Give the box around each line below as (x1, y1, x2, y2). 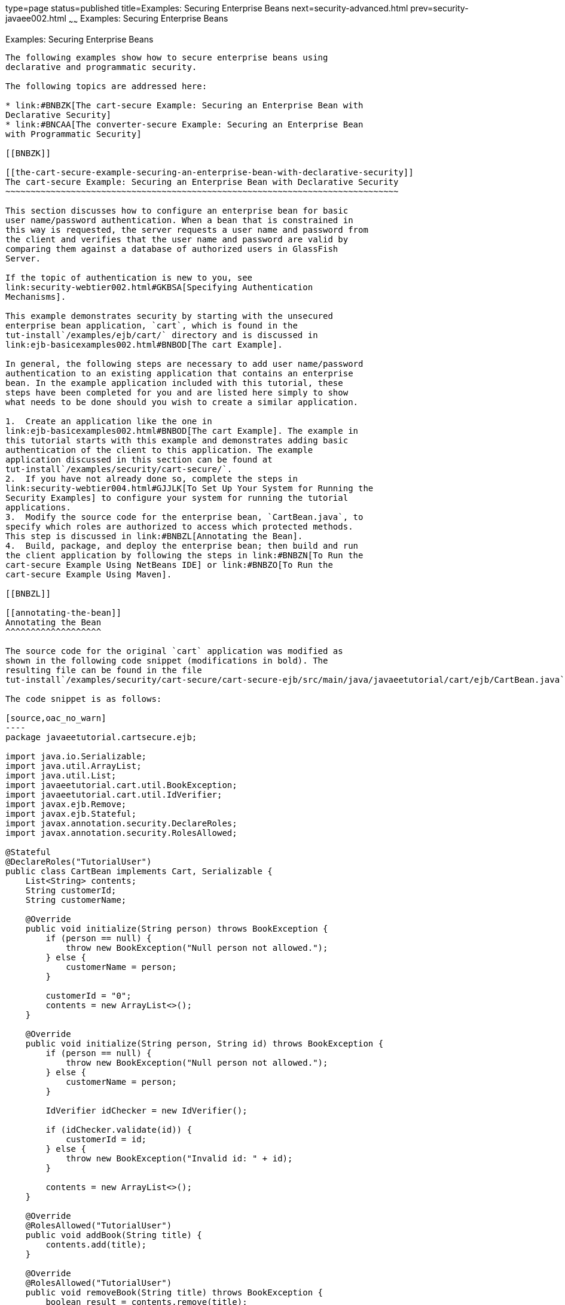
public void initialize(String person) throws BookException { (25, 923, 328, 933)
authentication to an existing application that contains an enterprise (5, 368, 353, 378)
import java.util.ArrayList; (5, 761, 142, 771)
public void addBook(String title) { (25, 1230, 202, 1240)
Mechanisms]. (5, 291, 66, 302)
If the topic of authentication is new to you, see (5, 272, 253, 282)
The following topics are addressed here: (5, 81, 207, 91)
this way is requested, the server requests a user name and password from (5, 224, 368, 235)
